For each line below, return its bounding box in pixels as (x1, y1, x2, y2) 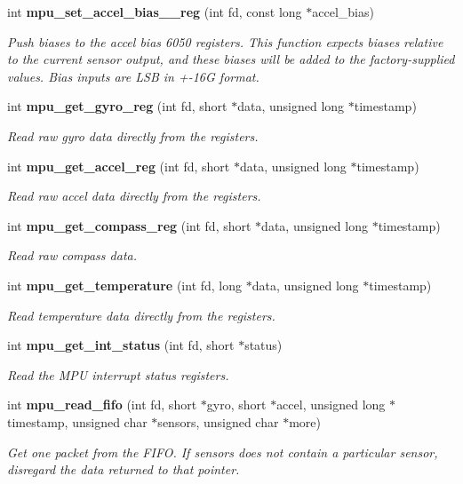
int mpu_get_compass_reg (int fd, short (7, 216, 251, 234)
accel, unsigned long (276, 395, 386, 414)
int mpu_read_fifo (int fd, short (7, 395, 197, 414)
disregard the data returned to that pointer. (7, 460, 240, 479)
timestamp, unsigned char (7, 412, 148, 431)
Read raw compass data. (7, 246, 137, 265)
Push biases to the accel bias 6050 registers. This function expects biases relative (7, 32, 443, 51)
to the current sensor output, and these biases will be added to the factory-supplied (7, 50, 455, 68)
